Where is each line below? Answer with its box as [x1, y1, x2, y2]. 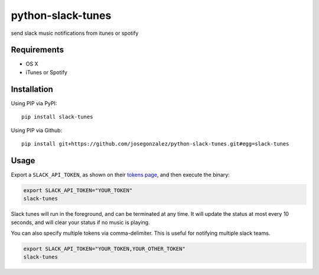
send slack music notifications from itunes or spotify [11, 30, 139, 37]
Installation [11, 84, 53, 94]
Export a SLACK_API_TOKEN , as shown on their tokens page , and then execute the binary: [11, 171, 230, 178]
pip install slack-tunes [21, 114, 93, 121]
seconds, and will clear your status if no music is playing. [11, 219, 150, 226]
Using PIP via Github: [11, 127, 63, 134]
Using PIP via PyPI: [11, 99, 57, 106]
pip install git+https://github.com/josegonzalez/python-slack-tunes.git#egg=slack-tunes [21, 140, 289, 147]
